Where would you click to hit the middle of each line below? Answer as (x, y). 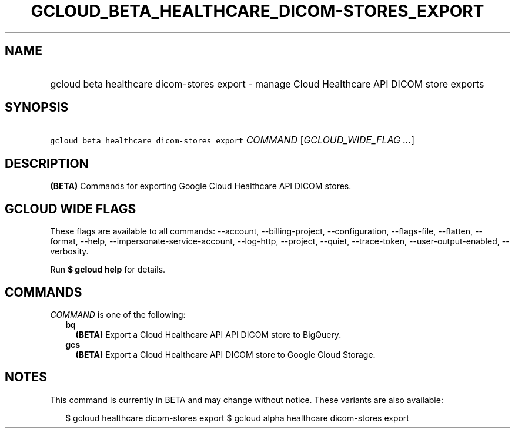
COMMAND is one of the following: (118, 314)
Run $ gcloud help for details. (108, 270)
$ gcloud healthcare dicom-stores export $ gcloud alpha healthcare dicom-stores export (237, 418)
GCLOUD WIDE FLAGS (71, 209)
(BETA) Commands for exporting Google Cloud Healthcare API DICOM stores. (201, 186)
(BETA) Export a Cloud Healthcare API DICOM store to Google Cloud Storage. (225, 354)
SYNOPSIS (37, 108)
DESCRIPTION (47, 163)
